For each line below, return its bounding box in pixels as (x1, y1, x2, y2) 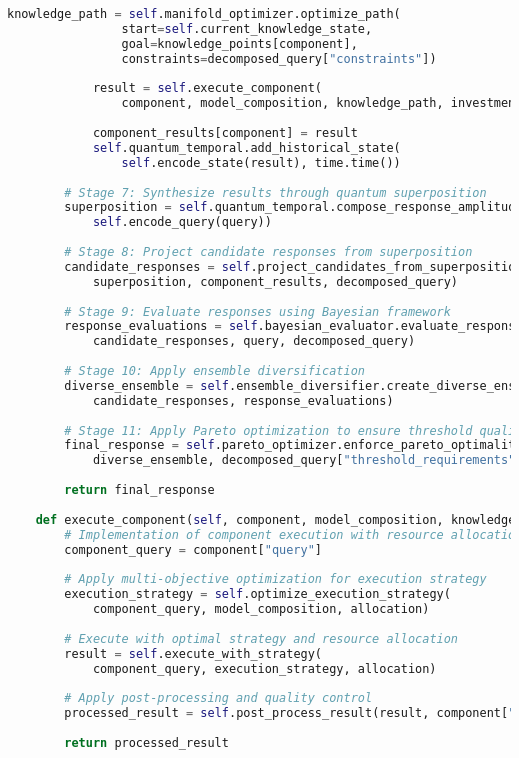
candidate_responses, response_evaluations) (92, 393, 394, 408)
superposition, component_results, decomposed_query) (92, 274, 459, 289)
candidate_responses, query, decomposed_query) (92, 334, 416, 349)
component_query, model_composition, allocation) (92, 602, 430, 616)
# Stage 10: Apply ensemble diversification (64, 364, 365, 378)
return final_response (64, 483, 215, 497)
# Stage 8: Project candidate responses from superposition (64, 245, 473, 259)
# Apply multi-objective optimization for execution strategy (64, 572, 487, 587)
